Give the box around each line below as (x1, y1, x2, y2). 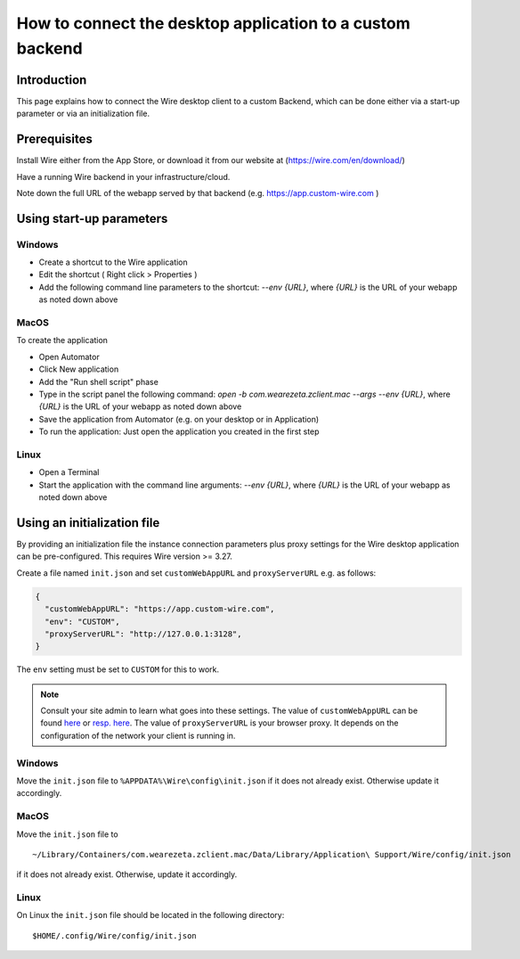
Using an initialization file (16, 515, 160, 530)
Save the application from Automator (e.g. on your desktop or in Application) (38, 414, 320, 424)
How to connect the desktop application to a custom (16, 13, 410, 33)
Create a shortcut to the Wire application (38, 257, 189, 267)
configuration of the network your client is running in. (40, 730, 236, 741)
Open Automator (38, 351, 100, 362)
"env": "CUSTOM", (45, 616, 120, 627)
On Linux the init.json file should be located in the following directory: (16, 910, 285, 921)
